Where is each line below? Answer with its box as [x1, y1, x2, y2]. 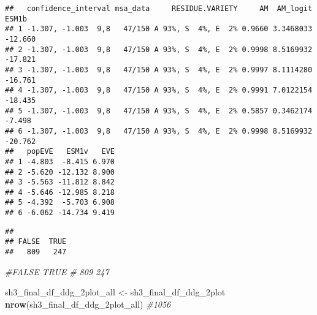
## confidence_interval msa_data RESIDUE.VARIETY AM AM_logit [5, 4, 313, 13]
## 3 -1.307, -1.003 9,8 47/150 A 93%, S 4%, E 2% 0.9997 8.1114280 [5, 65, 313, 74]
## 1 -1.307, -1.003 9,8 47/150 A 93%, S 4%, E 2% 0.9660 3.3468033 [5, 25, 313, 34]
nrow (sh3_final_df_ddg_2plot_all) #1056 [5, 297, 171, 310]
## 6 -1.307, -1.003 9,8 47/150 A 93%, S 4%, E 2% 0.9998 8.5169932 [5, 126, 313, 135]
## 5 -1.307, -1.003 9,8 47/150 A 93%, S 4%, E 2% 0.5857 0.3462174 [5, 106, 313, 115]
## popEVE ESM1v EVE [5, 147, 115, 156]
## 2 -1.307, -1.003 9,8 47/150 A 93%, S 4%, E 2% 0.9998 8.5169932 [5, 45, 313, 54]
